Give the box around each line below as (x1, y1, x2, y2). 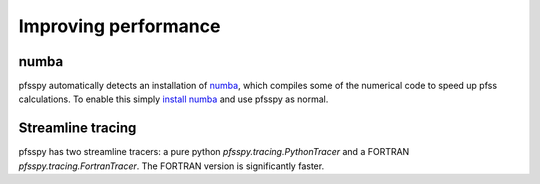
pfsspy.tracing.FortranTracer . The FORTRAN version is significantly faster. (18, 160, 325, 172)
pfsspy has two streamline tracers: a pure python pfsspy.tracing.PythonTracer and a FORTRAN (18, 146, 410, 158)
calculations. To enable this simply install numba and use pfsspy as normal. (18, 93, 329, 105)
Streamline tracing (18, 120, 137, 137)
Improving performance (18, 15, 221, 37)
